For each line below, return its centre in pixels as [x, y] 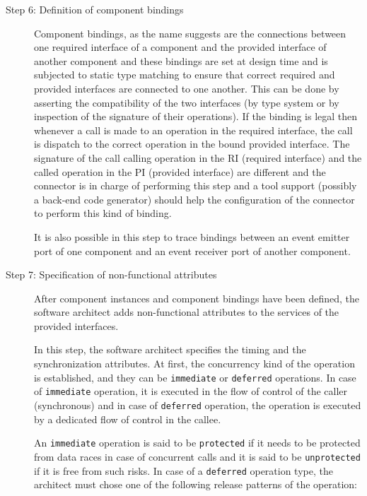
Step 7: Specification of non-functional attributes [111, 274]
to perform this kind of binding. [103, 213]
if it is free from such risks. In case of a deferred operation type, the [183, 470]
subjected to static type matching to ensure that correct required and [185, 75]
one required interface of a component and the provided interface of [180, 47]
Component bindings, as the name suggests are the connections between [190, 33]
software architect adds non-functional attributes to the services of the [187, 312]
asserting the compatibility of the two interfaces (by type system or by [187, 102]
